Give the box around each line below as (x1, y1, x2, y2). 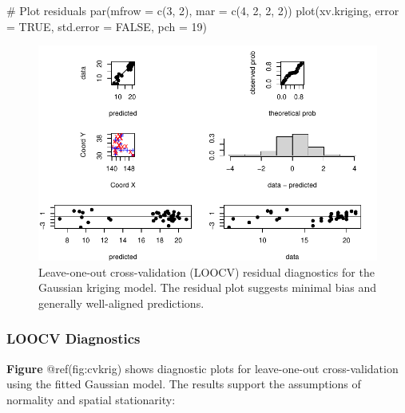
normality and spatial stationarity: (6, 391, 176, 407)
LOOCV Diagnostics (6, 328, 141, 348)
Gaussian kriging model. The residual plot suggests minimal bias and (38, 279, 377, 296)
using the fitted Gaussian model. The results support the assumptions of (6, 376, 361, 392)
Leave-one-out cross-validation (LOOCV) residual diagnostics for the (38, 263, 375, 280)
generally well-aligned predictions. (38, 294, 204, 311)
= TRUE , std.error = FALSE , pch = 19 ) (6, 18, 207, 34)
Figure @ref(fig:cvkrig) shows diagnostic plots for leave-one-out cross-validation (6, 360, 399, 376)
